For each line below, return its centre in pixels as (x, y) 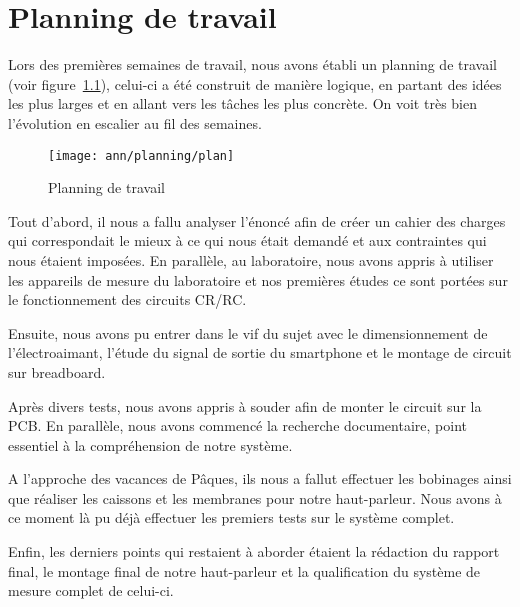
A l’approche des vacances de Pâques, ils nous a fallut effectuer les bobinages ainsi (260, 478)
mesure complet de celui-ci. (91, 590)
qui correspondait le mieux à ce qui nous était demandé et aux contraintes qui (247, 240)
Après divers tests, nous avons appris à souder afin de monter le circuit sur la (245, 405)
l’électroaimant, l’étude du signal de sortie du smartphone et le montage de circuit (260, 352)
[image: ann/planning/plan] (141, 155)
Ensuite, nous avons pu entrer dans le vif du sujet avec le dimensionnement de (248, 332)
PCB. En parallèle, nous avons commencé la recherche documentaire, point (237, 425)
